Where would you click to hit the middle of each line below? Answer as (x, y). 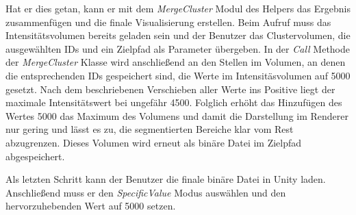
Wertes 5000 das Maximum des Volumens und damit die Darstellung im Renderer (177, 115)
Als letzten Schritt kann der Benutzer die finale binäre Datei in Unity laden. (166, 179)
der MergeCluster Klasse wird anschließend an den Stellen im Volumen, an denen (176, 62)
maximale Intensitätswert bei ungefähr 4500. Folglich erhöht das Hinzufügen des (174, 102)
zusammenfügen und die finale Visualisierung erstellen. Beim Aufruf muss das (168, 22)
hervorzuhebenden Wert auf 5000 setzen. (91, 206)
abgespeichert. (35, 156)
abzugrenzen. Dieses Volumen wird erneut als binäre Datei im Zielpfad (154, 142)
